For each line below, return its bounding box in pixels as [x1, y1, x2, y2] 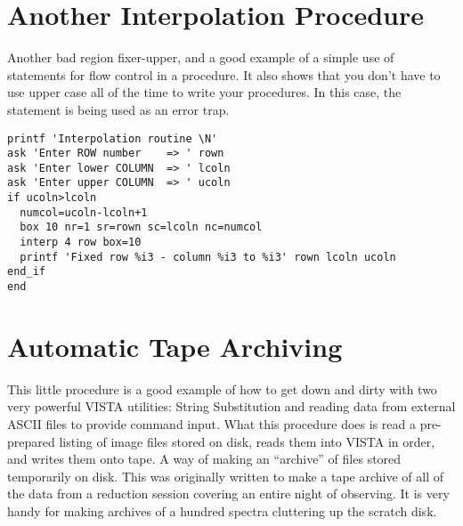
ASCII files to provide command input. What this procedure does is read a [7, 415, 416, 433]
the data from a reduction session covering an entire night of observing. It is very [7, 484, 450, 503]
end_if [7, 265, 45, 279]
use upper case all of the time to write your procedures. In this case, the [7, 83, 402, 101]
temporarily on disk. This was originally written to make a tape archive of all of [7, 466, 444, 485]
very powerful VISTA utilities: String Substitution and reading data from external [7, 397, 456, 416]
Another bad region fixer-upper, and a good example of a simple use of [7, 48, 394, 67]
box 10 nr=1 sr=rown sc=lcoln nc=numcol [20, 221, 263, 234]
